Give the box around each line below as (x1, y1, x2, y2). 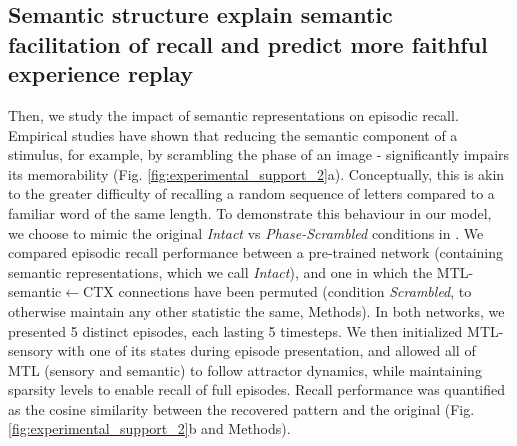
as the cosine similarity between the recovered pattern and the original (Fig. (8, 398, 475, 419)
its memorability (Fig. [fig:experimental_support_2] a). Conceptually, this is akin (8, 163, 505, 184)
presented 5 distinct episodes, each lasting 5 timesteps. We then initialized (8, 320, 463, 341)
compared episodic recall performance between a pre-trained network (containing (8, 242, 504, 263)
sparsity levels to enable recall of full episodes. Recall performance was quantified (8, 379, 506, 400)
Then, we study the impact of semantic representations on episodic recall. (8, 104, 459, 125)
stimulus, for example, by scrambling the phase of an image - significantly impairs (8, 144, 510, 165)
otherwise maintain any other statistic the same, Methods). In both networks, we (8, 300, 505, 321)
